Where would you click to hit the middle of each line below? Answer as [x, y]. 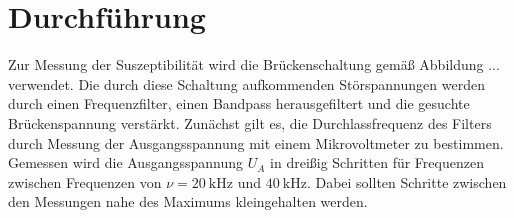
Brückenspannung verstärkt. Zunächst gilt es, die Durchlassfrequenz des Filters [250, 122]
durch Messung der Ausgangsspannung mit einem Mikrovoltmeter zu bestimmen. [256, 142]
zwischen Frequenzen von [85, 181]
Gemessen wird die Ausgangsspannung [126, 162]
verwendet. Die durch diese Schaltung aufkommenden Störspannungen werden [246, 83]
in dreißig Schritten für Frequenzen [377, 162]
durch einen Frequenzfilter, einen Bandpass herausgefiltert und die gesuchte [239, 103]
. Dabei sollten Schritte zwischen [406, 181]
